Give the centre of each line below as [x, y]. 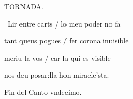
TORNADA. [24, 6]
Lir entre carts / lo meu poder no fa [64, 23]
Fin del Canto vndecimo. [43, 92]
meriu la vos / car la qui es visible [58, 57]
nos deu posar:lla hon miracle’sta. [57, 75]
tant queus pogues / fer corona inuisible [66, 41]
